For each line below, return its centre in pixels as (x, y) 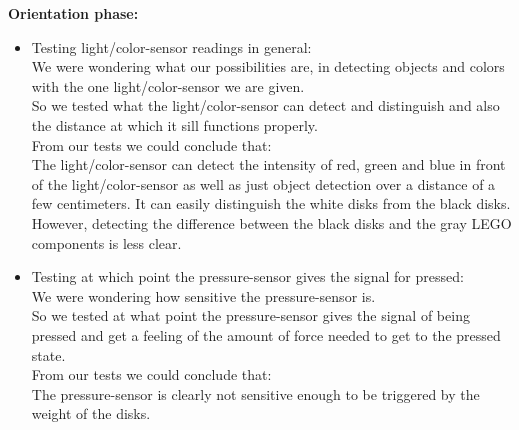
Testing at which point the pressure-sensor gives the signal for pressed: (247, 276)
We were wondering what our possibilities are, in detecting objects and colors (268, 66)
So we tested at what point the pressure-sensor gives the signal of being (250, 315)
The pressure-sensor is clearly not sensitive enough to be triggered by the (255, 393)
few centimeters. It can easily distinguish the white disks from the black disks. (271, 203)
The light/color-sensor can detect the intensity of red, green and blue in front (268, 164)
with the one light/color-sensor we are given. (168, 85)
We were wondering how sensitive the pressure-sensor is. (203, 295)
